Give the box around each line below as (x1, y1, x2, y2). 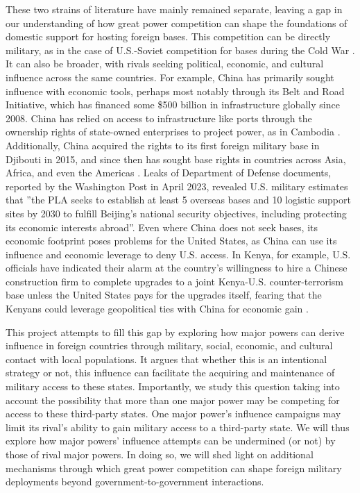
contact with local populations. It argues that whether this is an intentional (6, 351, 327, 366)
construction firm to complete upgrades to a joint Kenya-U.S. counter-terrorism (6, 274, 344, 288)
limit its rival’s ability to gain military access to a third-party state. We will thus (6, 419, 350, 434)
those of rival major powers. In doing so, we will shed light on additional (6, 447, 314, 461)
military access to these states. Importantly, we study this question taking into (6, 379, 340, 394)
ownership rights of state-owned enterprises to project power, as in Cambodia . (6, 124, 341, 139)
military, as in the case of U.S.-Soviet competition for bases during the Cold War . (6, 42, 355, 57)
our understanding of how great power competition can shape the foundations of (6, 15, 348, 30)
